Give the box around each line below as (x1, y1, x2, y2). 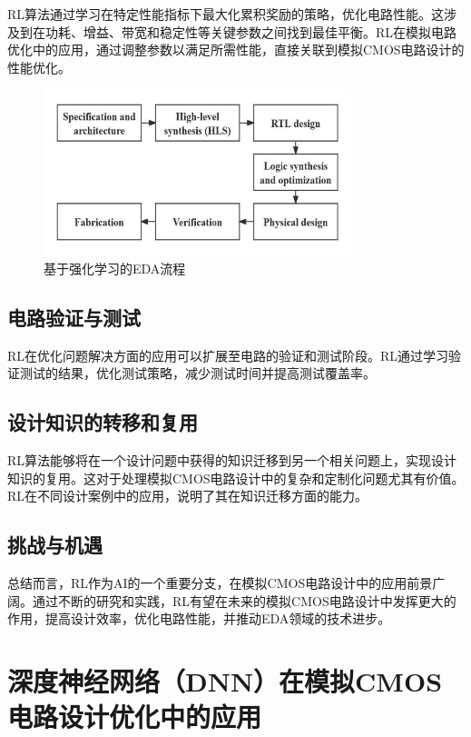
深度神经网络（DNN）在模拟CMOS (7, 662, 443, 700)
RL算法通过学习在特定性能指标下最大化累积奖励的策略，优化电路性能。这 (7, 5, 445, 23)
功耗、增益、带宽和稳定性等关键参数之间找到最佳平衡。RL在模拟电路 (44, 22, 457, 41)
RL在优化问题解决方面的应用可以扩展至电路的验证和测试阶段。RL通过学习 (7, 345, 449, 364)
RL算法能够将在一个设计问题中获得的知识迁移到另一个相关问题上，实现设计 (7, 451, 457, 470)
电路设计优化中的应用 (7, 698, 262, 735)
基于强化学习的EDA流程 (44, 258, 186, 277)
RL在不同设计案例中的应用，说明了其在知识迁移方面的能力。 (7, 486, 368, 505)
